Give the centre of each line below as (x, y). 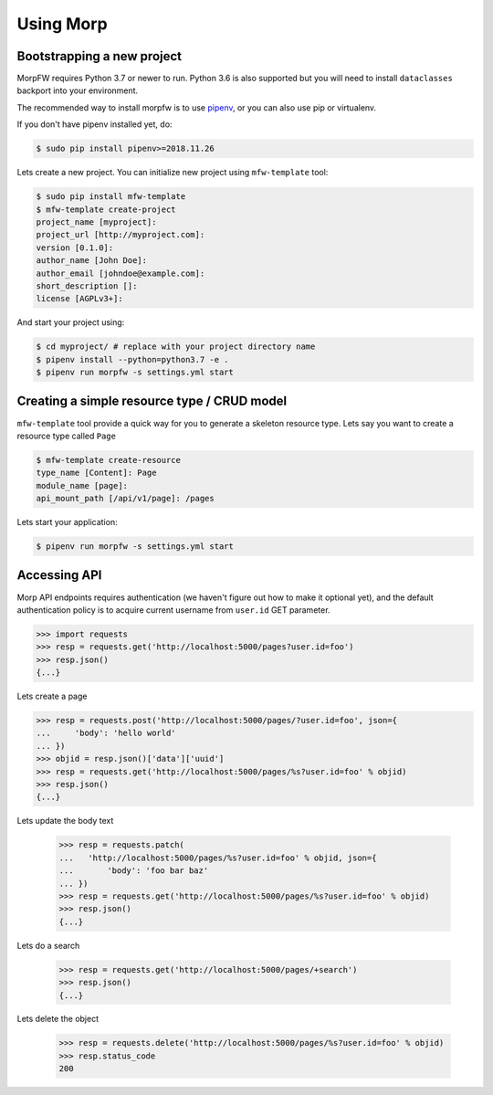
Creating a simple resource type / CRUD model (152, 401)
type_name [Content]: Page (96, 473)
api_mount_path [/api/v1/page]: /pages (125, 499)
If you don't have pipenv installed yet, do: (94, 124)
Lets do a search (48, 945)
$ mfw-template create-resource (109, 460)
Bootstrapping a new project (100, 56)
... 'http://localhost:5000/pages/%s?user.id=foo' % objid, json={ (218, 858)
